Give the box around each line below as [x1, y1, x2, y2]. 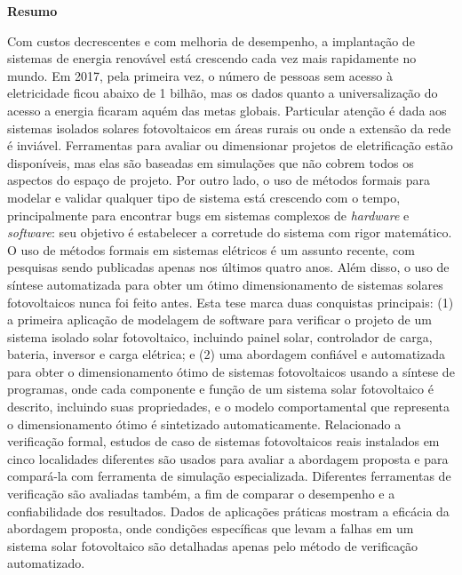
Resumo [7, 2, 58, 20]
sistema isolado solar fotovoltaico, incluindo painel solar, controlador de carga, [7, 327, 433, 346]
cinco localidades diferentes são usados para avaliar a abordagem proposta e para [7, 449, 449, 467]
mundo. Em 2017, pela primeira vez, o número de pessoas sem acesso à [7, 66, 393, 84]
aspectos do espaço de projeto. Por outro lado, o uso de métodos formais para [7, 171, 431, 189]
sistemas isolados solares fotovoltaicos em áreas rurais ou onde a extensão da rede [7, 118, 451, 137]
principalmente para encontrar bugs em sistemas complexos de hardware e [7, 205, 410, 224]
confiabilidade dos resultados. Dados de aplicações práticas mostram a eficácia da [7, 501, 450, 520]
